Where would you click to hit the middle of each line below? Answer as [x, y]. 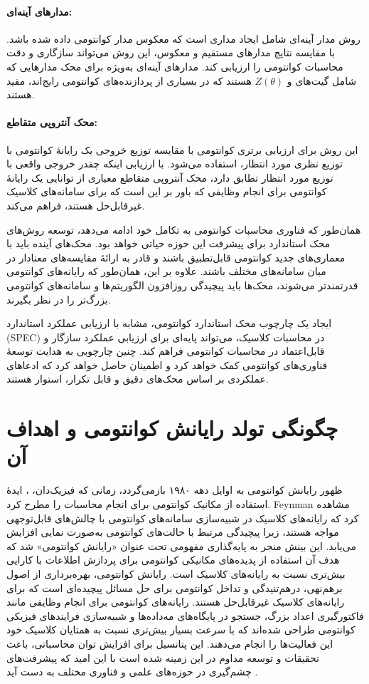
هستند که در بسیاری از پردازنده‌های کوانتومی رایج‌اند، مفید [129, 80]
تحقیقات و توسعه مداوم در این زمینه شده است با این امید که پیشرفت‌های [163, 657]
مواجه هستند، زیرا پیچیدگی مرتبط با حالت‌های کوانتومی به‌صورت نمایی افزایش [173, 532]
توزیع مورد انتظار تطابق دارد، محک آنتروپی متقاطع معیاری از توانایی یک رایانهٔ [170, 177]
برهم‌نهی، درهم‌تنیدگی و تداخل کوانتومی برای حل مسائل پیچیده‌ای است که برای [175, 587]
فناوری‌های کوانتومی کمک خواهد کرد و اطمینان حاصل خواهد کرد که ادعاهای [167, 364]
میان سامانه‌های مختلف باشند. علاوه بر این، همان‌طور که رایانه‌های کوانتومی [166, 271]
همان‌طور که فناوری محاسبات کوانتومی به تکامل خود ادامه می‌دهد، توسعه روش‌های [184, 229]
